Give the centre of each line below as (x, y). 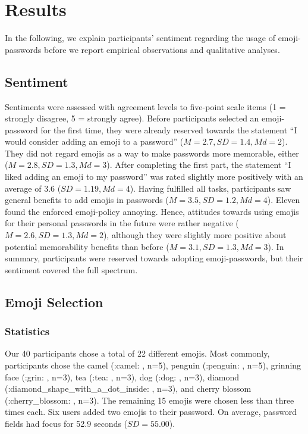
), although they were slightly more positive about (195, 235)
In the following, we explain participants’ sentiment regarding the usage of (140, 38)
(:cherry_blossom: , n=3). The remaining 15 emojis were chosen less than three (150, 400)
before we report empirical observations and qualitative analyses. (162, 49)
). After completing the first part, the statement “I (199, 165)
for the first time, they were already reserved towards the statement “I (169, 129)
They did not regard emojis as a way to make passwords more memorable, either (152, 153)
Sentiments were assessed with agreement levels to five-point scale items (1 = (145, 106)
